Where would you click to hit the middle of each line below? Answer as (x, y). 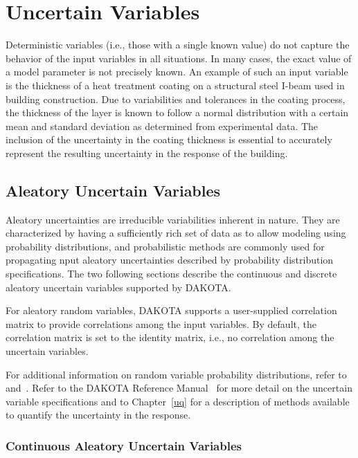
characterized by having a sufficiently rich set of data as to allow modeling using (176, 233)
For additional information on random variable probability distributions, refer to (176, 374)
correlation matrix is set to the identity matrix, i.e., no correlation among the (170, 337)
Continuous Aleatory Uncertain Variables (124, 445)
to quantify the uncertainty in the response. (98, 415)
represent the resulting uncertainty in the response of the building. (147, 153)
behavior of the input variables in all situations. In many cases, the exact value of (179, 58)
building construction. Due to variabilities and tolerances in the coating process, (176, 99)
